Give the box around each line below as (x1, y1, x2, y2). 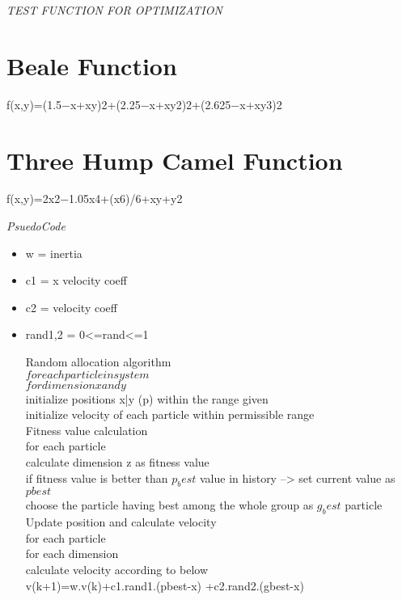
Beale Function (6, 49, 177, 82)
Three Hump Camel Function (6, 143, 343, 176)
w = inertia (25, 244, 83, 261)
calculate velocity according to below (25, 560, 208, 577)
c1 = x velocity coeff (25, 272, 127, 289)
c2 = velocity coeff (25, 298, 117, 315)
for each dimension (25, 545, 119, 562)
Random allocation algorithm (25, 353, 171, 370)
